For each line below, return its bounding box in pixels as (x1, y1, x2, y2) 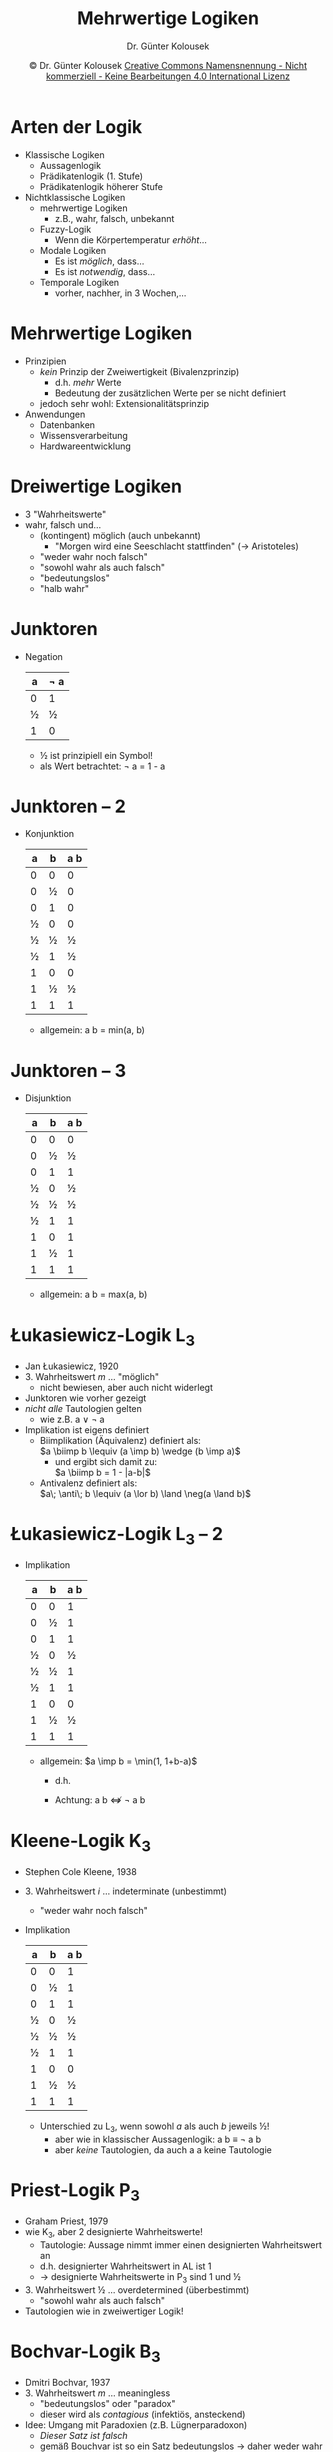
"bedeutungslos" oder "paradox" (39, 2398, 176, 2410)
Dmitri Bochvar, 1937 (24, 2377, 111, 2389)
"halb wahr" (39, 582, 90, 594)
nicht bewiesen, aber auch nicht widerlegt (39, 1381, 213, 1393)
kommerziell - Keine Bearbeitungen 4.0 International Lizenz (45, 70, 290, 82)
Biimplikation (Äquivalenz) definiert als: (39, 1434, 202, 1446)
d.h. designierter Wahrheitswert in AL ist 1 (39, 2260, 212, 2272)
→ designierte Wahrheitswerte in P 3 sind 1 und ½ (39, 2271, 242, 2285)
